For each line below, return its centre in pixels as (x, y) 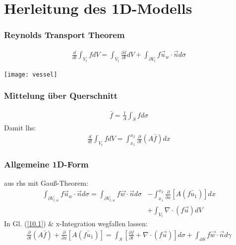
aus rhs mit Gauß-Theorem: (46, 183)
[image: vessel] (31, 74)
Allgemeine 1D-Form (46, 164)
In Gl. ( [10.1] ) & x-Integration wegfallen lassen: (76, 224)
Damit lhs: (20, 127)
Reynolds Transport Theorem (64, 35)
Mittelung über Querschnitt (61, 96)
